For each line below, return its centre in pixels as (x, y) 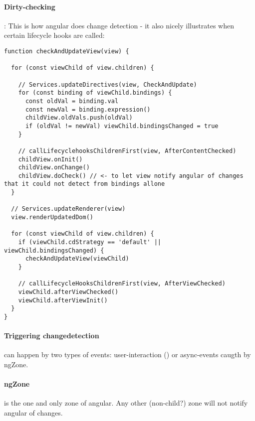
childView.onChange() (54, 168)
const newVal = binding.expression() (88, 109)
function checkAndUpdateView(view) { (67, 51)
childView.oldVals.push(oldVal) (79, 118)
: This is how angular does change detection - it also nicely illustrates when (119, 25)
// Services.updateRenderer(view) (68, 209)
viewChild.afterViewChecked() (68, 292)
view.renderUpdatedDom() (52, 217)
